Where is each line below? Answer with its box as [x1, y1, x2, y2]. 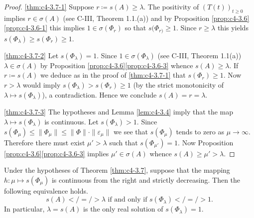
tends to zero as [176, 126, 225, 136]
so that [125, 22, 146, 33]
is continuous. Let [44, 116, 99, 126]
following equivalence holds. [4, 185, 88, 196]
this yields [217, 22, 249, 33]
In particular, [4, 204, 45, 214]
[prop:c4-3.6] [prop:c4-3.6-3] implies [4, 148, 109, 158]
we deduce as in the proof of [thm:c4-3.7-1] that [40, 70, 186, 80]
